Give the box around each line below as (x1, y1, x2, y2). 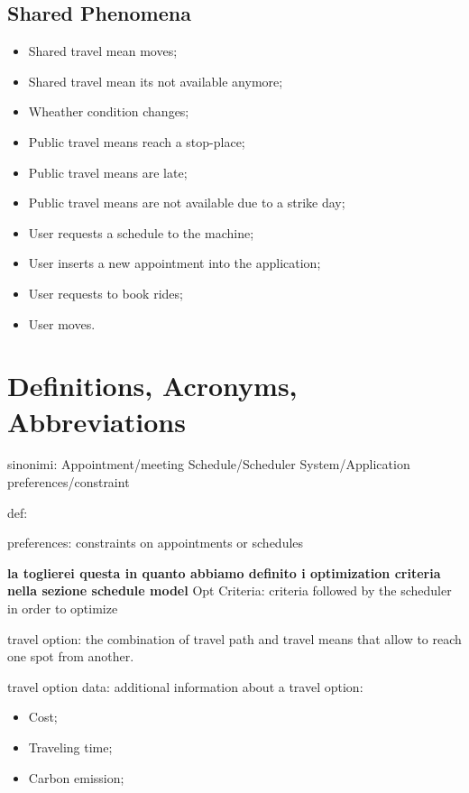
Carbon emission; (28, 768, 124, 787)
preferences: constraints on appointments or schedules (7, 533, 304, 552)
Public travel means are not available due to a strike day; (28, 193, 345, 212)
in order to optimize (7, 599, 118, 618)
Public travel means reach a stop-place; (28, 132, 245, 151)
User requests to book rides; (28, 283, 183, 302)
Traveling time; (28, 737, 113, 756)
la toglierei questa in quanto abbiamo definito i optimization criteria (7, 563, 441, 582)
